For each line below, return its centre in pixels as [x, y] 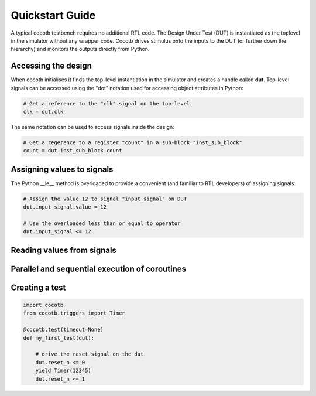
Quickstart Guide [53, 15]
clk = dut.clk [43, 112]
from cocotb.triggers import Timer [74, 313]
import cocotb [43, 305]
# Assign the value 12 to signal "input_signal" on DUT [105, 199]
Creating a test [38, 287]
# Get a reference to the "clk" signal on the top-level [107, 103]
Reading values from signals [64, 250]
